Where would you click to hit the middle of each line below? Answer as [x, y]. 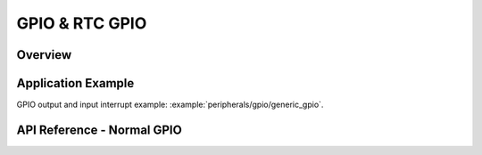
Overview [44, 55]
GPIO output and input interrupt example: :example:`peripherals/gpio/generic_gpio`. [170, 105]
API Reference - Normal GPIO [99, 130]
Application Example [75, 83]
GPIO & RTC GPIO [82, 23]
